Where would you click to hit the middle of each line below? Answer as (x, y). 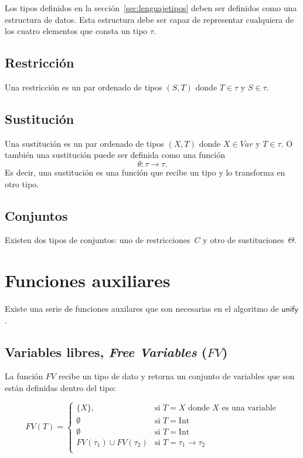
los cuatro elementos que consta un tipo (76, 31)
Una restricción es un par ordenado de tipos (84, 87)
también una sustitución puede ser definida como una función (115, 155)
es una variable (249, 408)
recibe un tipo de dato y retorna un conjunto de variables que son (176, 376)
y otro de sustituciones (244, 240)
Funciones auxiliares (88, 280)
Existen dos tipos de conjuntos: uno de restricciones (98, 240)
